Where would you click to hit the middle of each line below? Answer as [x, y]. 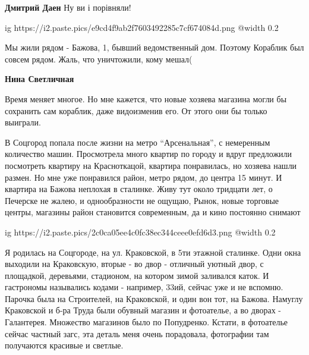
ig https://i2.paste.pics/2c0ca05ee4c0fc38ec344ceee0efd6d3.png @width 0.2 [140, 232]
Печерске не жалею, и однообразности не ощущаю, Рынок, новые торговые [142, 200]
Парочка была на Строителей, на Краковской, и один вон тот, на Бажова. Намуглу [154, 298]
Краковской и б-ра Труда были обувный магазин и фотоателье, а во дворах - [143, 310]
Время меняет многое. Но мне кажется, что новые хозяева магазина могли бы [146, 98]
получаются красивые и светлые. [64, 345]
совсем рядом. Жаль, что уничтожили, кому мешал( [99, 59]
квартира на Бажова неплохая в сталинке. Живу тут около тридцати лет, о [139, 189]
